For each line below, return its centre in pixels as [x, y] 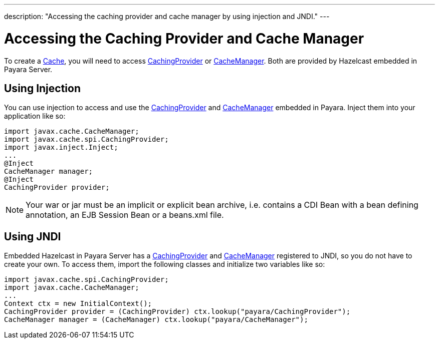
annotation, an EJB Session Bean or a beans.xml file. [125, 215]
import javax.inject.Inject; [61, 147]
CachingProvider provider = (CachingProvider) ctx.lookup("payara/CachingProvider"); [177, 312]
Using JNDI [33, 236]
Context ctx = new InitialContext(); [78, 304]
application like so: [35, 116]
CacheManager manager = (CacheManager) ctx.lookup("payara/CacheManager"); [156, 320]
